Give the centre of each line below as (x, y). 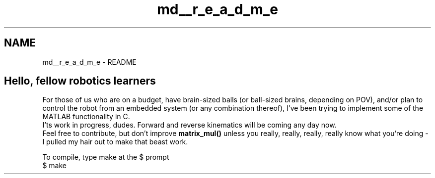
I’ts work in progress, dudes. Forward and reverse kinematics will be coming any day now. (189, 125)
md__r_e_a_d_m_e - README (89, 62)
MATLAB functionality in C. (86, 117)
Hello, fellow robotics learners (80, 81)
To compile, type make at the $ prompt (106, 157)
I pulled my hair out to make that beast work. (115, 142)
